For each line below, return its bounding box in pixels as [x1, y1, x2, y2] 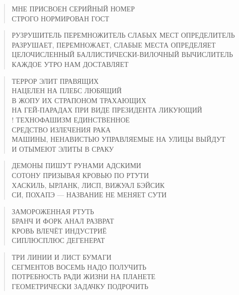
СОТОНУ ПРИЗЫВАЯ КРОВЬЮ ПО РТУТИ [11, 170, 149, 180]
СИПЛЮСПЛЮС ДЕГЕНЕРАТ [11, 235, 105, 245]
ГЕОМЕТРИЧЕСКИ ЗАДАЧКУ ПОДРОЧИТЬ [11, 281, 149, 291]
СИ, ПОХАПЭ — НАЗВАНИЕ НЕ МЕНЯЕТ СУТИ [11, 189, 167, 200]
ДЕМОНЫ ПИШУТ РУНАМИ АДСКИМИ [11, 160, 141, 171]
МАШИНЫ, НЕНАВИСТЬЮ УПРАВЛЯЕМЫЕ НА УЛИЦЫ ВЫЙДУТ [11, 134, 226, 144]
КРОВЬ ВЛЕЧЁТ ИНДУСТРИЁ [11, 225, 107, 236]
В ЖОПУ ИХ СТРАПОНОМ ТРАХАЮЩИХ [11, 95, 146, 105]
